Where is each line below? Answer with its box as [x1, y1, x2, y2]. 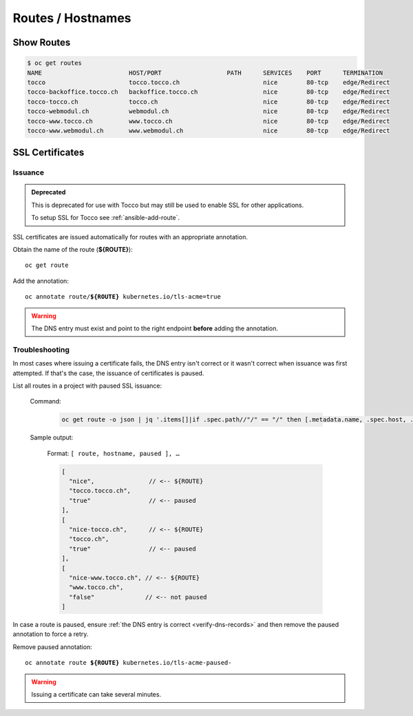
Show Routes [12, 37, 71, 48]
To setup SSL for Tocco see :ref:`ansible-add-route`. [31, 214, 180, 222]
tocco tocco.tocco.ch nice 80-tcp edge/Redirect [27, 78, 390, 86]
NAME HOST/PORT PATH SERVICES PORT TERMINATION [27, 69, 383, 77]
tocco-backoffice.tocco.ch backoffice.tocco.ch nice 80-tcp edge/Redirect [27, 88, 390, 96]
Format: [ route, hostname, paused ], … [47, 449, 180, 457]
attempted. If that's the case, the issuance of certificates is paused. [12, 369, 204, 377]
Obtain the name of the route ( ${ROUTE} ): [12, 246, 134, 254]
